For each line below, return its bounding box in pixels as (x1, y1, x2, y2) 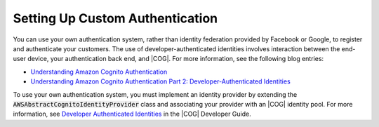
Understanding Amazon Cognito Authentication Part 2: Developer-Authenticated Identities (30, 77, 291, 86)
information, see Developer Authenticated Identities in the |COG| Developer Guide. (13, 109, 252, 119)
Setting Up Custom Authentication (13, 11, 218, 26)
